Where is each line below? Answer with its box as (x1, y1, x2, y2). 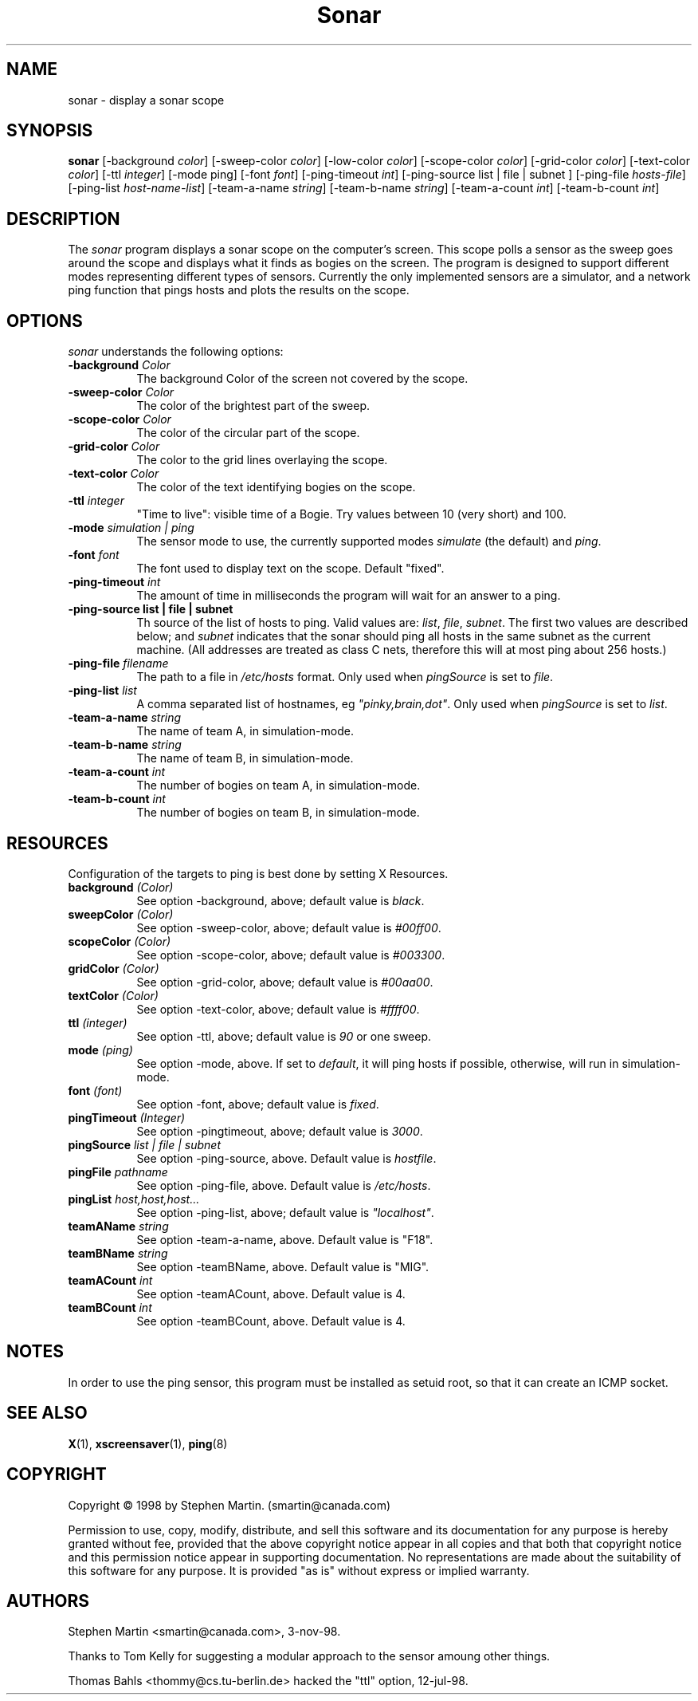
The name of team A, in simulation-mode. (136, 724, 354, 738)
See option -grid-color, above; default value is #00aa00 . (136, 975, 433, 989)
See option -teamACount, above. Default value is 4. (136, 1286, 406, 1301)
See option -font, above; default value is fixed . (136, 1097, 379, 1111)
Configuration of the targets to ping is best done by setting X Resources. (68, 866, 449, 880)
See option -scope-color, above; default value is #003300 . (136, 947, 445, 962)
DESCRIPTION (6, 208, 120, 229)
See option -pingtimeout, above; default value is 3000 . (136, 1124, 423, 1138)
